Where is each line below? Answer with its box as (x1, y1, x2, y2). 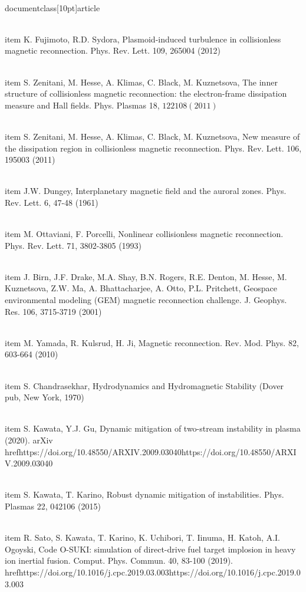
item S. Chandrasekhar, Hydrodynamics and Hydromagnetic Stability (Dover (5, 379, 284, 392)
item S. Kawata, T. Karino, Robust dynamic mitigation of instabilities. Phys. (5, 488, 284, 501)
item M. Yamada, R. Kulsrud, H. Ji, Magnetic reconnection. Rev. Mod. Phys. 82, (5, 336, 299, 348)
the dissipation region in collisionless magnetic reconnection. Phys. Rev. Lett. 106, (5, 142, 302, 154)
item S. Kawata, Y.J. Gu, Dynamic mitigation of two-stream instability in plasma (5, 422, 301, 435)
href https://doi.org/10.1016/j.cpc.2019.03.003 (5, 565, 169, 578)
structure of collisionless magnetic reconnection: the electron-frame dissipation (5, 87, 287, 100)
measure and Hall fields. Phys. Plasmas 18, (5, 98, 160, 111)
